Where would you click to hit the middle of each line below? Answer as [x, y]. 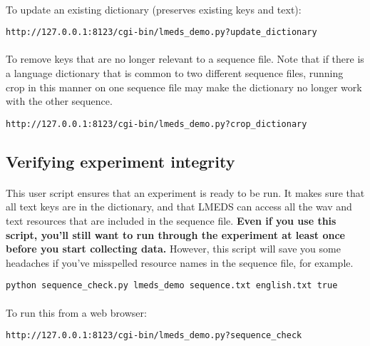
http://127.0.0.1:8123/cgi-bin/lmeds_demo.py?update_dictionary [161, 32]
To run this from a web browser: [76, 312]
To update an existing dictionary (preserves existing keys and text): [154, 9]
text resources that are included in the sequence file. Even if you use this [171, 221]
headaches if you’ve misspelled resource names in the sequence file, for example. [180, 262]
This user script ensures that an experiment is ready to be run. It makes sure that [185, 192]
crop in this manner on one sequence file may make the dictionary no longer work [184, 87]
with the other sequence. [59, 101]
